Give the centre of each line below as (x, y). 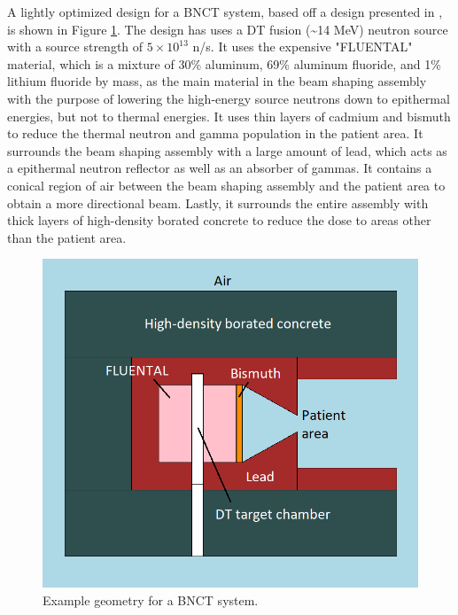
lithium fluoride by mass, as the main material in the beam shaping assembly (217, 81)
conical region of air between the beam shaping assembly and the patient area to (226, 185)
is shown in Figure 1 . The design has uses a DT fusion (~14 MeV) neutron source (228, 29)
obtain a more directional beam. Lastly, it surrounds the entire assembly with (218, 202)
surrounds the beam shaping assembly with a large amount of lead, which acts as (227, 150)
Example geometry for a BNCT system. (151, 599)
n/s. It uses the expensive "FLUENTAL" (303, 47)
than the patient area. (67, 237)
